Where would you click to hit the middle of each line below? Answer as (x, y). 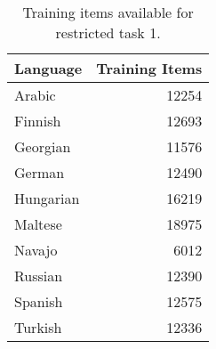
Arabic (35, 95)
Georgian (43, 146)
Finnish (38, 121)
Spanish (39, 301)
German (40, 172)
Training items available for (108, 12)
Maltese (38, 224)
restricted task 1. (108, 32)
